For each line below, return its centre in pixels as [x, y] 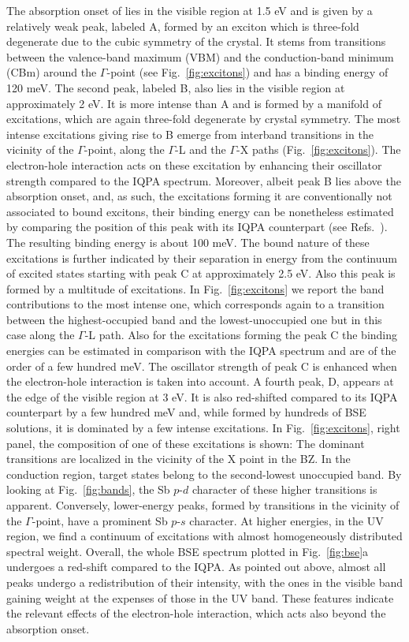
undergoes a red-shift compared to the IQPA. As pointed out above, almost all [196, 567]
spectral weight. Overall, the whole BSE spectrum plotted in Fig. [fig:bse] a [188, 551]
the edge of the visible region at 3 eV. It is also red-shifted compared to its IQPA [202, 396]
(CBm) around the [52, 72]
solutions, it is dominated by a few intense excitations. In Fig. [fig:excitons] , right [203, 428]
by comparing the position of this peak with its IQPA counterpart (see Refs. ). [197, 227]
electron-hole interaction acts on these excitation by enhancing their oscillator [194, 164]
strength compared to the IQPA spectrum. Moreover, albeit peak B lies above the [204, 180]
